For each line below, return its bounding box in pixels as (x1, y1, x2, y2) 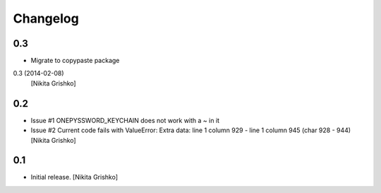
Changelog (13, 11, 79, 26)
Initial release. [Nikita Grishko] (30, 173, 119, 182)
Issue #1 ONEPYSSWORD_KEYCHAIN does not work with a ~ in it (30, 116, 220, 124)
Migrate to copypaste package (30, 57, 120, 65)
